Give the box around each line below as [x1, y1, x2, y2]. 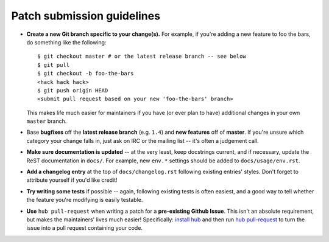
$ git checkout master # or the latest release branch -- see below [37, 53, 246, 60]
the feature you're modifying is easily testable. [26, 196, 143, 204]
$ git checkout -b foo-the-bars [37, 70, 134, 77]
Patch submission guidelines [11, 9, 161, 22]
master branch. [26, 117, 67, 125]
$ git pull [37, 61, 70, 68]
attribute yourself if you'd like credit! [26, 176, 118, 184]
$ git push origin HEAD [37, 87, 108, 94]
